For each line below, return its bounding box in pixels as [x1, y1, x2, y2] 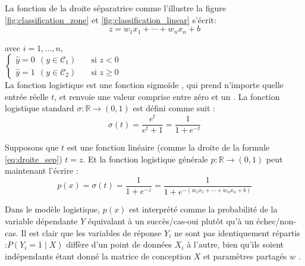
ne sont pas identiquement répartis [174, 226, 300, 239]
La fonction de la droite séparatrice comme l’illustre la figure [5, 2, 226, 14]
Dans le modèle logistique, [5, 203, 100, 215]
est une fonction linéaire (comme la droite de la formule [67, 141, 270, 154]
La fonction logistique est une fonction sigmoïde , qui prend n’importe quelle [5, 79, 284, 91]
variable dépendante [5, 214, 78, 227]
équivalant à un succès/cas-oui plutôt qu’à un [88, 214, 254, 227]
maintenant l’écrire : [5, 164, 78, 177]
